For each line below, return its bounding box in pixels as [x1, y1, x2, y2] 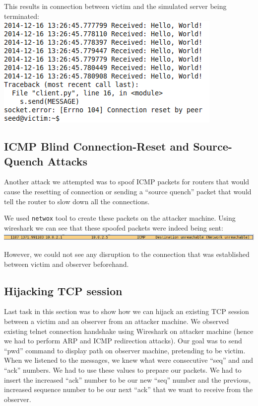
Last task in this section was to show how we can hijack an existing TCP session [4, 306, 249, 317]
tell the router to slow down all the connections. [4, 196, 150, 206]
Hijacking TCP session [4, 283, 123, 298]
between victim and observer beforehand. [4, 258, 129, 269]
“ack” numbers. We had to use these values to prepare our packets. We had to [4, 364, 242, 375]
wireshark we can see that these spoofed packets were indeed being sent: [4, 222, 223, 233]
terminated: [4, 10, 39, 21]
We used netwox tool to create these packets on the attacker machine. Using [4, 213, 236, 223]
